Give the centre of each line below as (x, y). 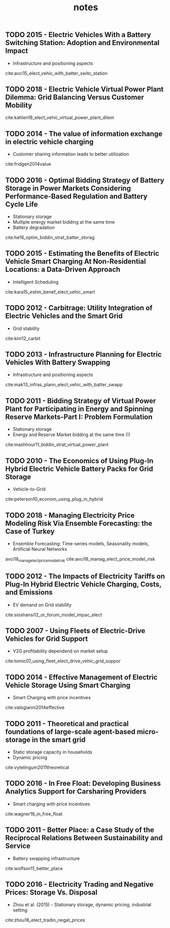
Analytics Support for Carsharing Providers (76, 792)
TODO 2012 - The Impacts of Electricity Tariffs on (85, 576)
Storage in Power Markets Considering (68, 188)
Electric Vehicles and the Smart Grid (64, 316)
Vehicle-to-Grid (29, 489)
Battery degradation (34, 228)
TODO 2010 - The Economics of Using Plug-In (79, 461)
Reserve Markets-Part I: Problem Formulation (79, 417)
